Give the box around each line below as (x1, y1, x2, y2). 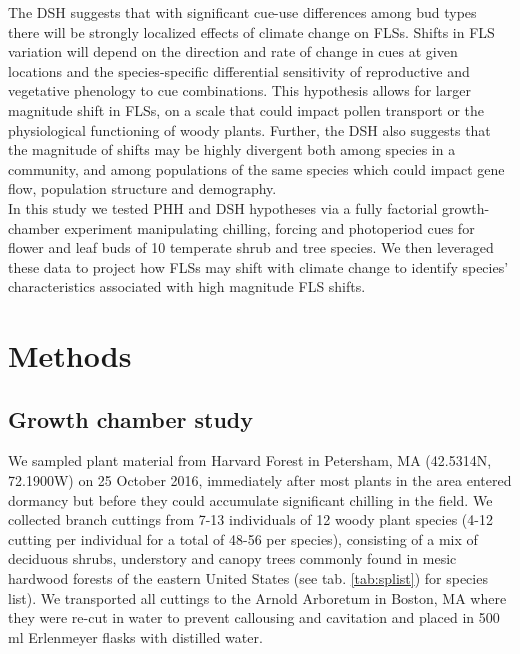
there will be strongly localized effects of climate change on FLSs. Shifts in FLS (8, 21, 495, 42)
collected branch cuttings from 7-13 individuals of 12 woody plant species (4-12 (8, 509, 493, 530)
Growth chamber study (8, 403, 253, 434)
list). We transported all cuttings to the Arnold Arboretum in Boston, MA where (8, 587, 507, 608)
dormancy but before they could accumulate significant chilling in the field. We (8, 489, 493, 510)
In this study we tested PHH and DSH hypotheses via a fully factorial (8, 197, 438, 218)
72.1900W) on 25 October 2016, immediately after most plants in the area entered (8, 470, 512, 491)
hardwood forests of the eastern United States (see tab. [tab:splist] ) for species (8, 568, 488, 589)
